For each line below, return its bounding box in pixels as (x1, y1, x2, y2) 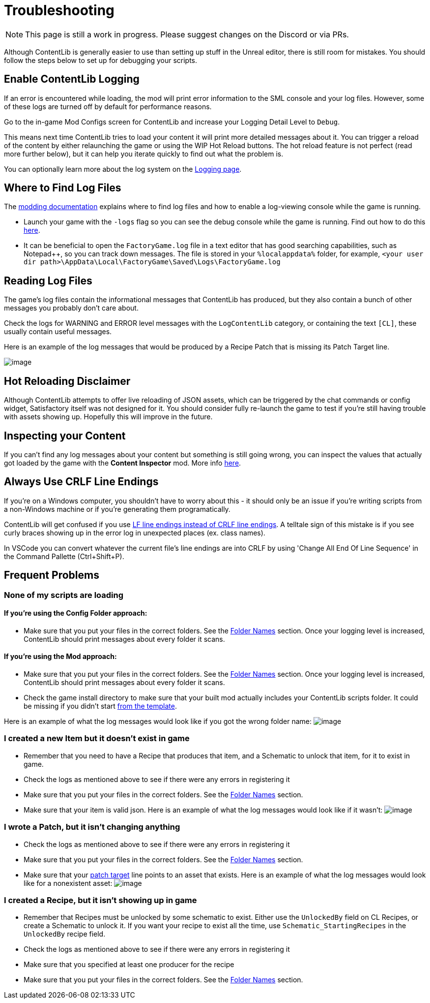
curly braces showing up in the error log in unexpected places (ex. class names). (4, 528, 265, 537)
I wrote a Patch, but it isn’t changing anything (4, 822, 180, 832)
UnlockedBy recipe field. (24, 930, 106, 939)
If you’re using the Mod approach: (4, 652, 117, 661)
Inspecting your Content (4, 429, 126, 442)
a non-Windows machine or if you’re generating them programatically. (4, 504, 230, 513)
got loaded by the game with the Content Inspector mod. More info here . (4, 458, 241, 467)
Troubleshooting (4, 2, 115, 19)
